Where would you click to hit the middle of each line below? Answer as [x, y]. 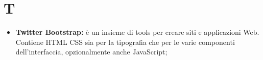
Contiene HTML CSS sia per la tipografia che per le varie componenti [125, 42]
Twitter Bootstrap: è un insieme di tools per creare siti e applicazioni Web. [137, 32]
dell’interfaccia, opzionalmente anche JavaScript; [91, 52]
